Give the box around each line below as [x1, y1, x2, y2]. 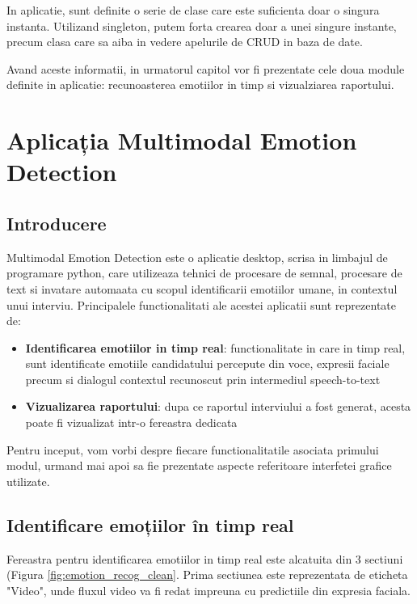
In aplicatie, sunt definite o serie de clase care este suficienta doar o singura [6, 2, 380, 18]
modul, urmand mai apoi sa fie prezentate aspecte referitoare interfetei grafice [6, 457, 392, 474]
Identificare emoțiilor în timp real [6, 512, 294, 537]
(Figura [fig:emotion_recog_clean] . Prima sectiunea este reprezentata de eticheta [6, 566, 408, 583]
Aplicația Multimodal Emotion [6, 124, 357, 157]
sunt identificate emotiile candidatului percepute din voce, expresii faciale [25, 355, 390, 372]
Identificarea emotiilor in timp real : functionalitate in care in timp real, [25, 339, 406, 356]
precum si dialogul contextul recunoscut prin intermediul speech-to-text [25, 370, 381, 387]
